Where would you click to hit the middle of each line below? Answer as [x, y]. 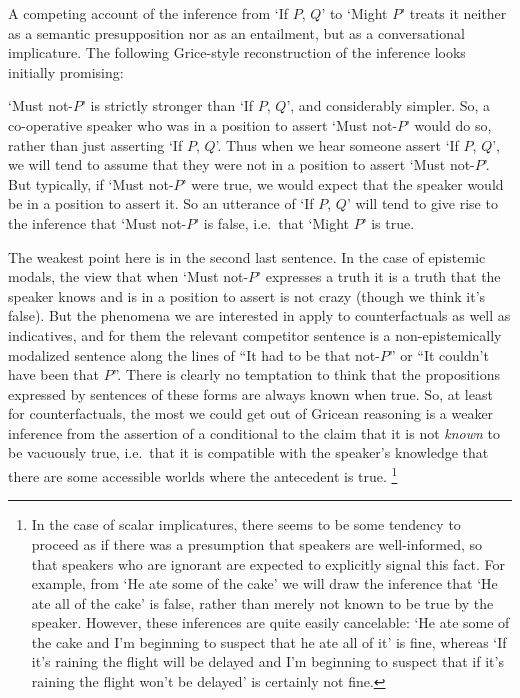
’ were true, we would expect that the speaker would [343, 183]
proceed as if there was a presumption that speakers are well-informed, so [257, 543]
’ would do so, [449, 124]
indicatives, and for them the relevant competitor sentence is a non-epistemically [255, 334]
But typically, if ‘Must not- [91, 183]
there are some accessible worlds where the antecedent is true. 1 [203, 474]
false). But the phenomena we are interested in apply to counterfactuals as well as [259, 315]
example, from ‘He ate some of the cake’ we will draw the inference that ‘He [264, 583]
